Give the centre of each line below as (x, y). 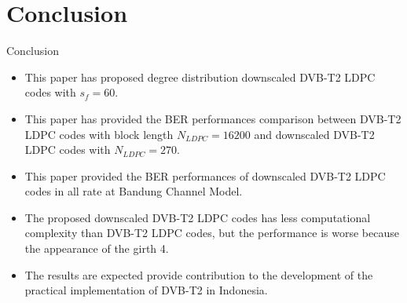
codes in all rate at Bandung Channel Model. (134, 191)
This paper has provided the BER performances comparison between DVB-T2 (213, 118)
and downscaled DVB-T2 (314, 134)
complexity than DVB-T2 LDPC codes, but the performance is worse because (212, 233)
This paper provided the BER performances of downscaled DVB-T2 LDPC (205, 175)
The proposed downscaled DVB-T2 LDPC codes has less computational (198, 217)
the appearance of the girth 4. (97, 248)
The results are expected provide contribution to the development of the (199, 274)
